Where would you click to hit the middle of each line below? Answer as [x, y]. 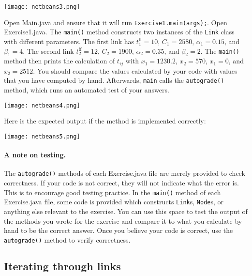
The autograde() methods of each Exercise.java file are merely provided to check [125, 173]
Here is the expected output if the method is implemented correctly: [105, 121]
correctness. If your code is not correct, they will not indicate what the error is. [121, 183]
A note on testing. [35, 155]
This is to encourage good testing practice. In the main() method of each [112, 192]
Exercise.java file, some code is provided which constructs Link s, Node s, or [114, 202]
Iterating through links [62, 266]
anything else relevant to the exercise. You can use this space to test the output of [126, 211]
